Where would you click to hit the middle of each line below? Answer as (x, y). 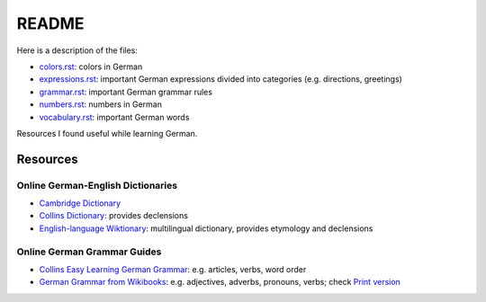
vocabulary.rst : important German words (114, 117)
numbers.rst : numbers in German (100, 104)
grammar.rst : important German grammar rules (126, 92)
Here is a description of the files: (77, 50)
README (50, 23)
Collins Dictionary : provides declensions (114, 216)
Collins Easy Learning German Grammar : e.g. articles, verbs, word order (173, 269)
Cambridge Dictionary (80, 203)
